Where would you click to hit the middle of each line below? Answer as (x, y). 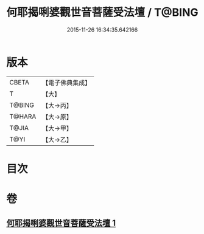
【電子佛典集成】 (67, 83)
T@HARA (23, 116)
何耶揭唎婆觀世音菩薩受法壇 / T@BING (103, 12)
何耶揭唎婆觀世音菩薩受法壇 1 (61, 223)
